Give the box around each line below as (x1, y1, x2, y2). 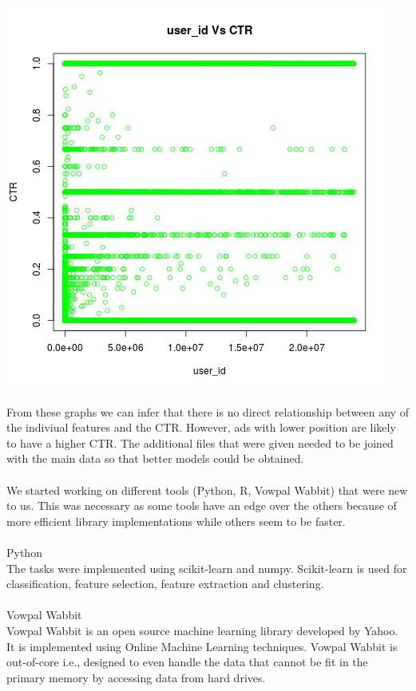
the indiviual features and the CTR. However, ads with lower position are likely (6, 419, 396, 436)
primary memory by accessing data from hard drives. (6, 669, 266, 685)
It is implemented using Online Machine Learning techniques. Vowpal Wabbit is (6, 638, 398, 654)
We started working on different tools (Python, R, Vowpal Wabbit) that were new (6, 481, 408, 498)
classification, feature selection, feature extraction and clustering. (6, 575, 324, 592)
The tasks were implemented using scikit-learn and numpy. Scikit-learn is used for (6, 559, 407, 576)
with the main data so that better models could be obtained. (6, 450, 304, 467)
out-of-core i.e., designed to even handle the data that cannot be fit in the (6, 653, 368, 670)
